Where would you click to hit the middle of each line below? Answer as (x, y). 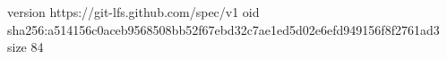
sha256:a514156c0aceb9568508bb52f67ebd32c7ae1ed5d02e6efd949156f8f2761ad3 (223, 29)
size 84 (26, 47)
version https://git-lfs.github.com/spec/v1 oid (133, 12)
